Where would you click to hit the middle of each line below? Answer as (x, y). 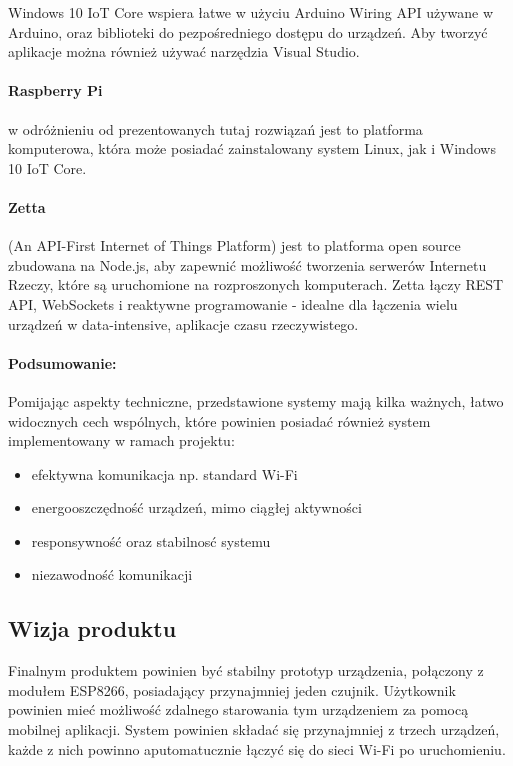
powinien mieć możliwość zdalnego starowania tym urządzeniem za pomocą (238, 709)
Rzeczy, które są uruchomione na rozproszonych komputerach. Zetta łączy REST (256, 284)
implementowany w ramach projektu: (121, 440)
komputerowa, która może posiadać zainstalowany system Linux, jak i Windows (252, 148)
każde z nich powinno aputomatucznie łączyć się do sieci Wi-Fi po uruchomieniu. (257, 748)
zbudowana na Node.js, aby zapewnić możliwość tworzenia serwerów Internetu (247, 264)
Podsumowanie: (62, 362)
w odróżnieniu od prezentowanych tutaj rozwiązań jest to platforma (215, 128)
